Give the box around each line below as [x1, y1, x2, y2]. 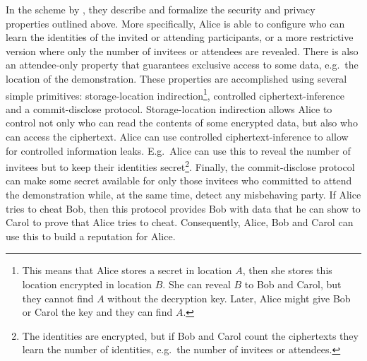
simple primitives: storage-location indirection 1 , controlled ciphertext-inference [6, 85, 345, 102]
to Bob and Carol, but [244, 277, 342, 291]
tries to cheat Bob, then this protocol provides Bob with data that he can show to [6, 201, 361, 215]
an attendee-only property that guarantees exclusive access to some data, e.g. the [6, 57, 359, 72]
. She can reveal [162, 277, 231, 291]
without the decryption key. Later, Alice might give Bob [107, 290, 351, 305]
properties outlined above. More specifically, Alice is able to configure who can [6, 16, 345, 30]
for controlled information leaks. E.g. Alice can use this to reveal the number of [6, 143, 351, 158]
